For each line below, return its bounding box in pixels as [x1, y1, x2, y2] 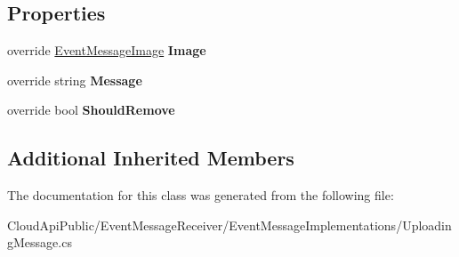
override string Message [7, 70, 142, 89]
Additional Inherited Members [7, 144, 294, 172]
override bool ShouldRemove [7, 100, 175, 119]
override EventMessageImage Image [7, 41, 206, 60]
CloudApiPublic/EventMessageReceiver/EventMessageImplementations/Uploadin [7, 215, 452, 234]
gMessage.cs [7, 233, 72, 252]
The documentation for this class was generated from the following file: [7, 186, 394, 205]
